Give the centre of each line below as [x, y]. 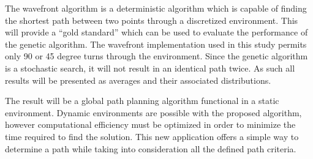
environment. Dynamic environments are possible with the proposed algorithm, [153, 112]
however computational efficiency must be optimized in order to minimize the [150, 124]
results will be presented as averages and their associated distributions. [138, 80]
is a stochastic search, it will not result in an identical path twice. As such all [150, 68]
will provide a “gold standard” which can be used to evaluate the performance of [156, 32]
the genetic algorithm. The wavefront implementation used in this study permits [156, 44]
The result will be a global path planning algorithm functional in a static [142, 101]
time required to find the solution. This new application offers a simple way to [152, 136]
